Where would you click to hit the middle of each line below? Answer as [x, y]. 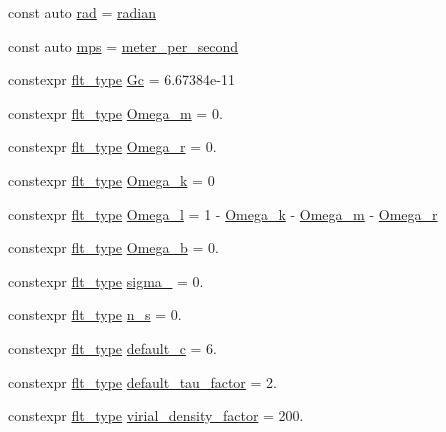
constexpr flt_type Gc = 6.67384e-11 [121, 79]
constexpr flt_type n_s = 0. [95, 314]
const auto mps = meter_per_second [123, 45]
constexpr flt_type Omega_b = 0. [113, 247]
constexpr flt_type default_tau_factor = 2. [142, 381]
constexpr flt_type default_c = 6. [112, 347]
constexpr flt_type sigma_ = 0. [106, 280]
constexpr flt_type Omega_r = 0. [112, 146]
